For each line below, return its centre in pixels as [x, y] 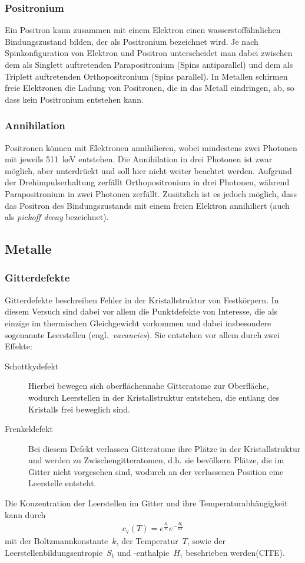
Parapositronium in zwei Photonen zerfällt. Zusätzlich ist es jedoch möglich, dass [151, 193]
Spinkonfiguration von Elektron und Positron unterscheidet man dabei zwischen [149, 53]
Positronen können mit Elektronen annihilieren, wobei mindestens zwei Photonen [151, 147]
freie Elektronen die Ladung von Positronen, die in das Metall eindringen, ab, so [150, 88]
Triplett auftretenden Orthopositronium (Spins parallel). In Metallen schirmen [146, 76]
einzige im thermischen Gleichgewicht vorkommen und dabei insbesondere [138, 323]
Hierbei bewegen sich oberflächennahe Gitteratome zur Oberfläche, [149, 386]
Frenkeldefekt [29, 429]
